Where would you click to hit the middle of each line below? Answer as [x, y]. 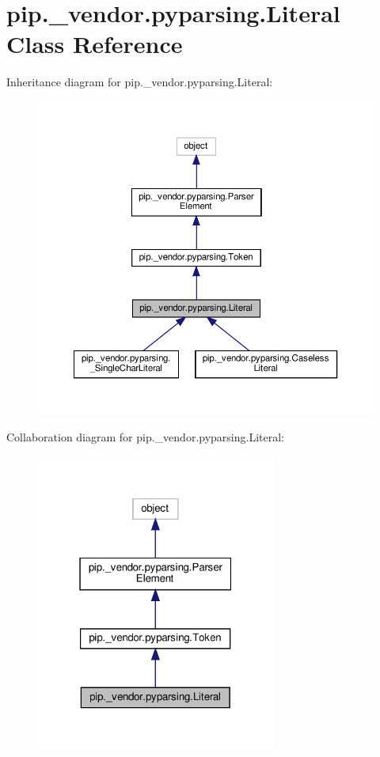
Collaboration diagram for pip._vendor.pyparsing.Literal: [145, 437]
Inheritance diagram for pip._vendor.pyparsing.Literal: [140, 82]
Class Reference [95, 44]
